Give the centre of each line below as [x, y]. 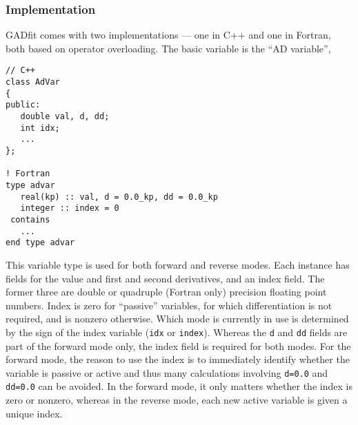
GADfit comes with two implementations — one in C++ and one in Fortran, [168, 35]
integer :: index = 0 [70, 208]
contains [30, 219]
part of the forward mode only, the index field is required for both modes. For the [178, 345]
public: [23, 105]
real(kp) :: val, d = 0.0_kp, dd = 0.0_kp [119, 197]
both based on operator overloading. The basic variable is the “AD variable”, [168, 48]
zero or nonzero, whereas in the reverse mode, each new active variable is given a [177, 400]
